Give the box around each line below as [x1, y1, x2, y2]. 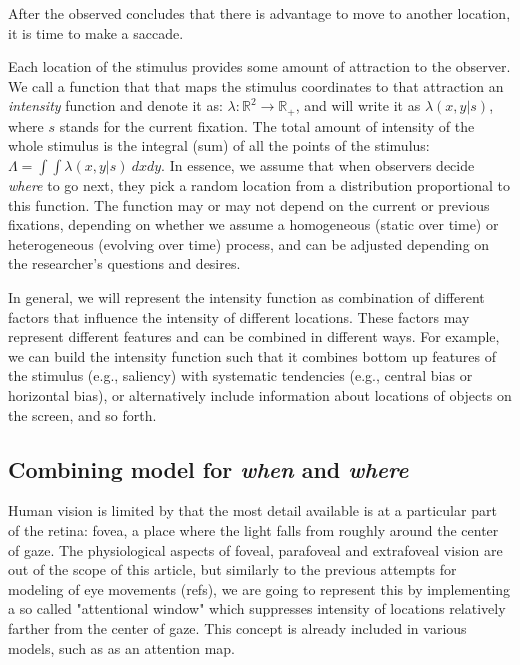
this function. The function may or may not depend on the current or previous [8, 194, 490, 215]
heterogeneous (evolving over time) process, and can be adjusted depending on [8, 233, 490, 254]
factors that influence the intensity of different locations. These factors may [8, 306, 470, 327]
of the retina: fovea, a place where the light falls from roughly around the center [8, 519, 499, 540]
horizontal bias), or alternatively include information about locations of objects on [8, 384, 512, 405]
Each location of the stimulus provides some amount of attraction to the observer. [8, 56, 511, 77]
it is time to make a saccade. [8, 22, 184, 43]
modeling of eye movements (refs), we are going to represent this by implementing [8, 578, 511, 599]
